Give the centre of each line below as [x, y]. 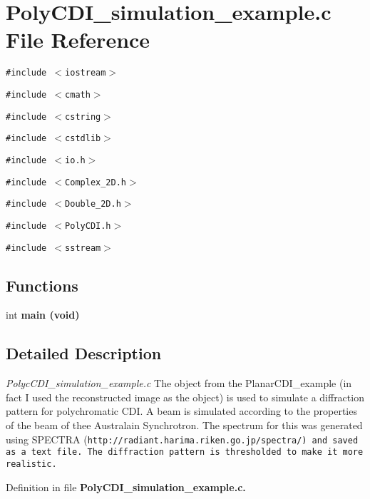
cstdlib [83, 139]
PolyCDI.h [88, 226]
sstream [83, 248]
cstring [83, 117]
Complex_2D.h [96, 182]
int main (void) [43, 315]
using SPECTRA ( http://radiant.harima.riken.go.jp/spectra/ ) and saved [182, 439]
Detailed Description [84, 353]
